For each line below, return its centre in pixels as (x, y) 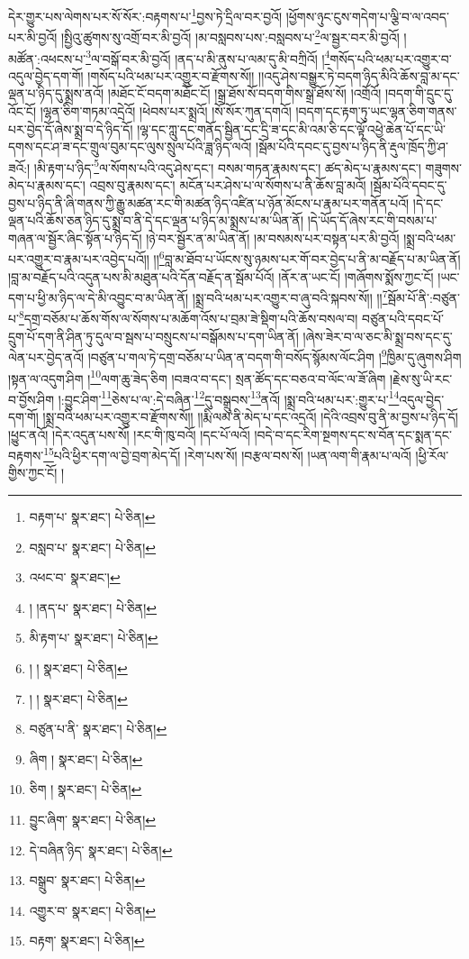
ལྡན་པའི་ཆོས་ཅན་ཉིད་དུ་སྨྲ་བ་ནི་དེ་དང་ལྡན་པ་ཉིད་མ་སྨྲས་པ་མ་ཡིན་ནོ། (156, 220)
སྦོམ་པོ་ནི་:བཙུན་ (424, 297)
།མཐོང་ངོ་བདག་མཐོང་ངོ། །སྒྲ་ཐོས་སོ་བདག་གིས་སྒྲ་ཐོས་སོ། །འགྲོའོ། (244, 93)
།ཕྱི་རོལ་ (432, 455)
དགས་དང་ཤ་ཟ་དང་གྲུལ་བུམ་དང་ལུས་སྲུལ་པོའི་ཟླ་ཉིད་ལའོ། (130, 146)
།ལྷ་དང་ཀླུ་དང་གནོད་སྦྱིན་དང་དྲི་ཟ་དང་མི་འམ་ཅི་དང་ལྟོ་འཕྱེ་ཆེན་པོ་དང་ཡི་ (291, 128)
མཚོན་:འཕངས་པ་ (47, 58)
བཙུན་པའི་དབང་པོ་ (403, 319)
